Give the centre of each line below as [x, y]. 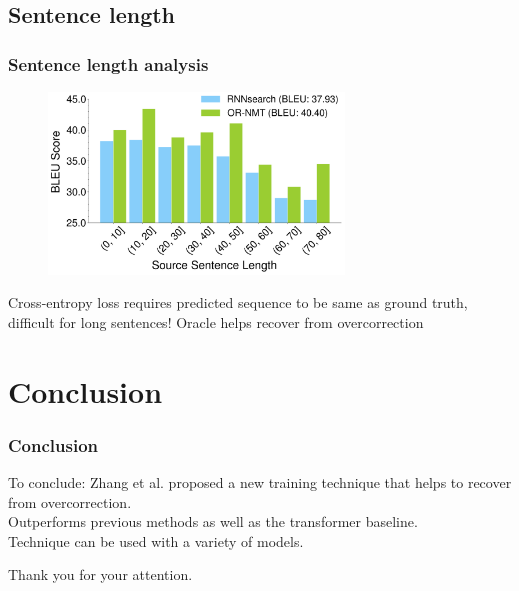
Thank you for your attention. [100, 574]
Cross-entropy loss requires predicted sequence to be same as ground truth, [238, 302]
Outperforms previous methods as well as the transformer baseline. [213, 521]
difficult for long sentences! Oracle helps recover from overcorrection [216, 321]
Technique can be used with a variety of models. [156, 540]
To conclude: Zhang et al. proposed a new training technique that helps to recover [260, 481]
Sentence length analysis [108, 63]
